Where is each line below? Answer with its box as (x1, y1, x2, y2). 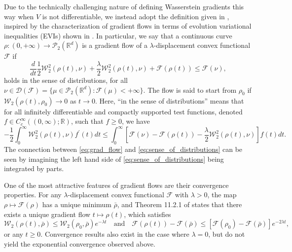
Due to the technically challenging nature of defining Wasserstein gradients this (4, 1, 244, 11)
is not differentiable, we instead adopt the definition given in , (42, 11, 229, 21)
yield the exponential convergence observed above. (4, 238, 155, 249)
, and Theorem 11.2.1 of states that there (117, 199, 242, 210)
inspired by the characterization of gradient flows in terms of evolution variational (4, 21, 252, 31)
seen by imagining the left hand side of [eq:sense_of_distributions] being (4, 153, 224, 164)
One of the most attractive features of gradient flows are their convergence (4, 180, 229, 190)
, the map (207, 189, 237, 200)
